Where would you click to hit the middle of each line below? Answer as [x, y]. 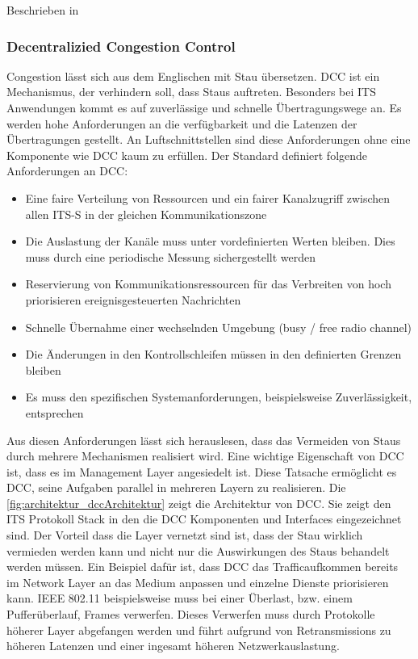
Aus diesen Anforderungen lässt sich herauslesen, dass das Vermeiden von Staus [204, 440]
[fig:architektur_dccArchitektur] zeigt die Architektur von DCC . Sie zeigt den [199, 503]
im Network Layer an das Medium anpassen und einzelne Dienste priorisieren [198, 582]
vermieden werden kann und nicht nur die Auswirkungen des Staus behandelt [198, 550]
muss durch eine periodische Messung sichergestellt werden [171, 256]
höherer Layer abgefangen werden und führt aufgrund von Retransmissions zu [199, 630]
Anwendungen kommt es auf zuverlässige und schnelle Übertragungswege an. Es [204, 107]
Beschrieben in [43, 10]
